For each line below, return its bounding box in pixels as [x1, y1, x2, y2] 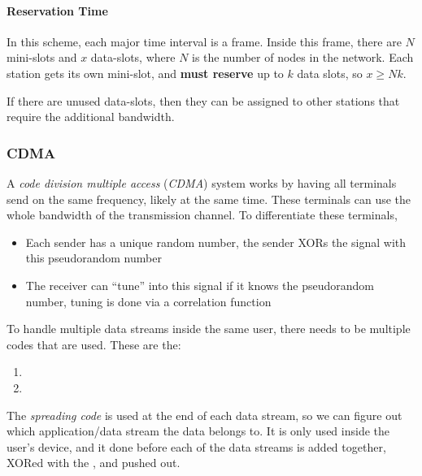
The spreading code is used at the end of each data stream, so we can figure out [7, 406, 402, 423]
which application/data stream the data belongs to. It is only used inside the [7, 422, 389, 439]
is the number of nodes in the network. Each [192, 49, 414, 66]
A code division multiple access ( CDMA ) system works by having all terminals [7, 174, 397, 191]
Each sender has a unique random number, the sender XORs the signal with [25, 233, 407, 250]
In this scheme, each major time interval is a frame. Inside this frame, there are [7, 32, 402, 50]
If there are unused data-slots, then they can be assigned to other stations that [7, 92, 400, 109]
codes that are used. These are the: [7, 335, 181, 353]
